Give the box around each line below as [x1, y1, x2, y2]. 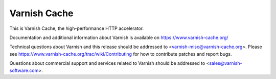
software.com [9, 67, 39, 73]
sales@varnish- [209, 60, 242, 66]
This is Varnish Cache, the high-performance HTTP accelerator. [9, 25, 144, 31]
